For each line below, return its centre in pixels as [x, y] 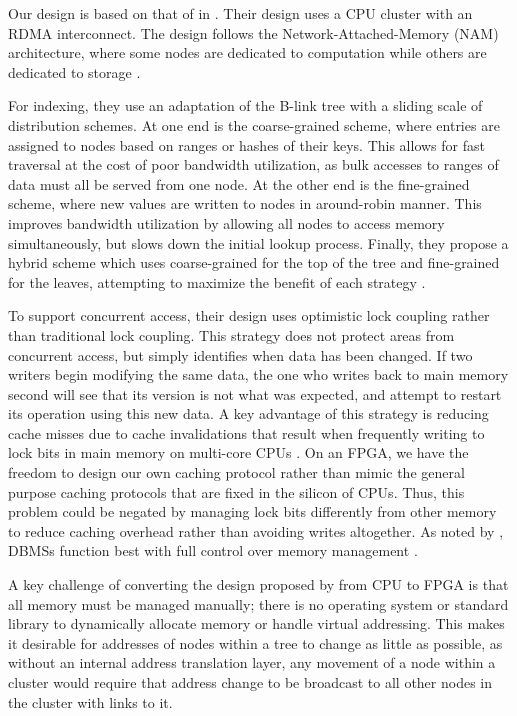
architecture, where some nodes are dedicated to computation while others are [247, 52]
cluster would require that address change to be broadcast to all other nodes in [250, 682]
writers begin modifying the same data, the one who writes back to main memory [258, 374]
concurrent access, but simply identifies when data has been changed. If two [240, 354]
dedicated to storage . [74, 71]
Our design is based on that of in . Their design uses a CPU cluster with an [240, 13]
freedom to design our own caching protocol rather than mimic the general [236, 472]
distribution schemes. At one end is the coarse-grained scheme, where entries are [254, 124]
